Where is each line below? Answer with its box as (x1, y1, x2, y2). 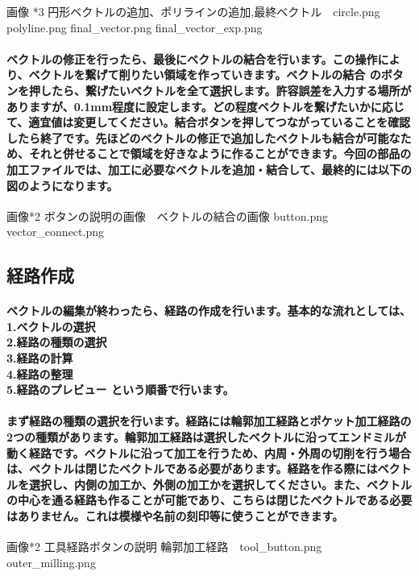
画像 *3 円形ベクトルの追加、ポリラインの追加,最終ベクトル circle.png (6, 3, 380, 19)
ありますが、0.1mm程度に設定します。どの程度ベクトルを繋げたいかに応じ (6, 97, 404, 114)
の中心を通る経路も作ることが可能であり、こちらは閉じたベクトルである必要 (6, 491, 413, 508)
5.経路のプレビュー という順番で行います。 (6, 381, 234, 398)
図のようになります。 (6, 176, 118, 193)
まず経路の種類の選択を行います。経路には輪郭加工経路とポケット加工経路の (6, 412, 412, 429)
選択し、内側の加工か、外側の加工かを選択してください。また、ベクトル (28, 475, 412, 492)
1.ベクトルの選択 (6, 317, 96, 334)
